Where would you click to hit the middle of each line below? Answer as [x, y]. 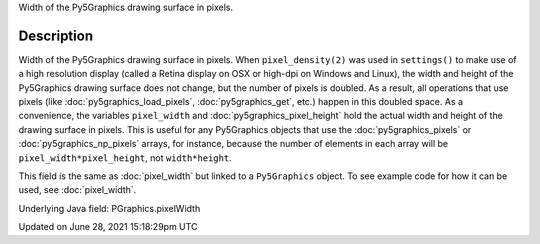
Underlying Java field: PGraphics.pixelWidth [109, 208]
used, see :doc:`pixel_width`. [77, 190]
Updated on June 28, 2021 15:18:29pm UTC [108, 227]
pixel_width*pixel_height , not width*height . [125, 157]
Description [56, 35]
